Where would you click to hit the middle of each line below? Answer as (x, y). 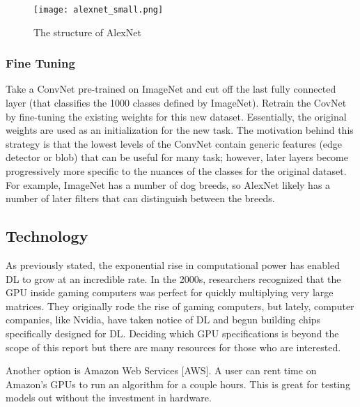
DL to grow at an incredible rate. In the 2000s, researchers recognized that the (173, 278)
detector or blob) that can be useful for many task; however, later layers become (177, 157)
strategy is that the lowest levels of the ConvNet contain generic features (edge (174, 143)
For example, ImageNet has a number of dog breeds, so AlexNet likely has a (168, 184)
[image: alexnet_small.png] (99, 10)
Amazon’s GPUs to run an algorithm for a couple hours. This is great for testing (178, 384)
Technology (47, 236)
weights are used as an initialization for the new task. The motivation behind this (180, 130)
